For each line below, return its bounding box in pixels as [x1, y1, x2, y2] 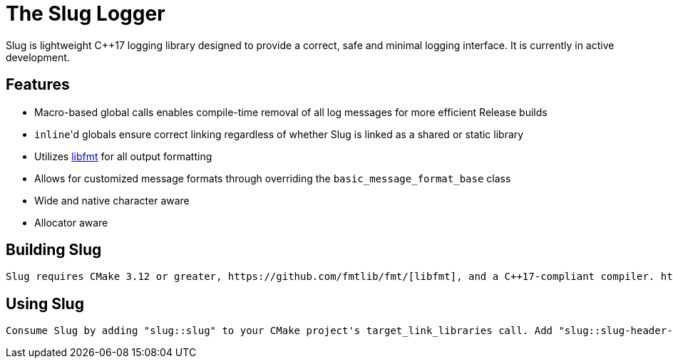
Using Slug [6, 294, 84, 313]
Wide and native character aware [34, 194, 190, 207]
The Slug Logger [6, 1, 165, 26]
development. [6, 51, 70, 63]
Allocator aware [34, 216, 108, 229]
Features [6, 76, 70, 94]
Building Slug [6, 241, 102, 259]
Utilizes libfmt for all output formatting [34, 150, 212, 162]
